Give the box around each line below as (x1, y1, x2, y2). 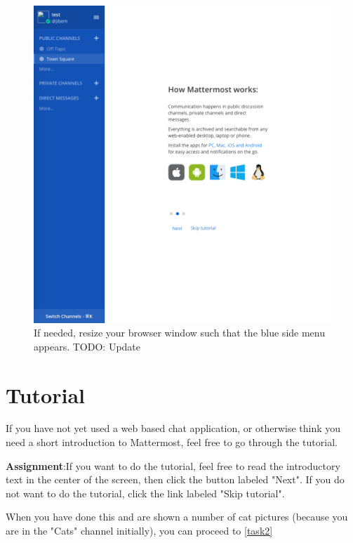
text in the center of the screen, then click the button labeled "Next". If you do (6, 472, 345, 487)
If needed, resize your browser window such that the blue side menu (34, 325, 325, 340)
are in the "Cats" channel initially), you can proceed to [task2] (6, 523, 273, 538)
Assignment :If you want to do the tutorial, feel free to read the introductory (6, 458, 340, 473)
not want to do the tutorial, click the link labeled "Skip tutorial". (6, 485, 285, 500)
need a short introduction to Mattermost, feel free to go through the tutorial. (6, 435, 338, 450)
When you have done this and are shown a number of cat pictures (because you (6, 509, 348, 524)
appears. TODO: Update (34, 339, 140, 353)
